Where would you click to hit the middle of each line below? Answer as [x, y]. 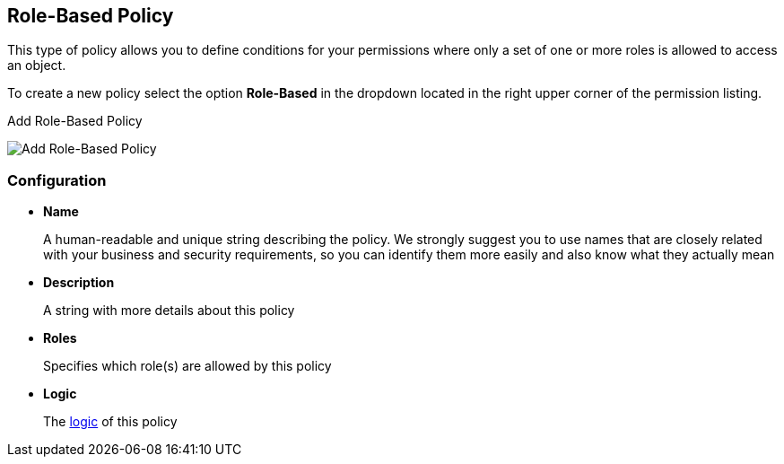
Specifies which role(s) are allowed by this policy [187, 366]
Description [79, 283]
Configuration [57, 180]
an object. [37, 66]
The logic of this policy [110, 422]
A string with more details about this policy [169, 311]
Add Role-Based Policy [75, 121]
